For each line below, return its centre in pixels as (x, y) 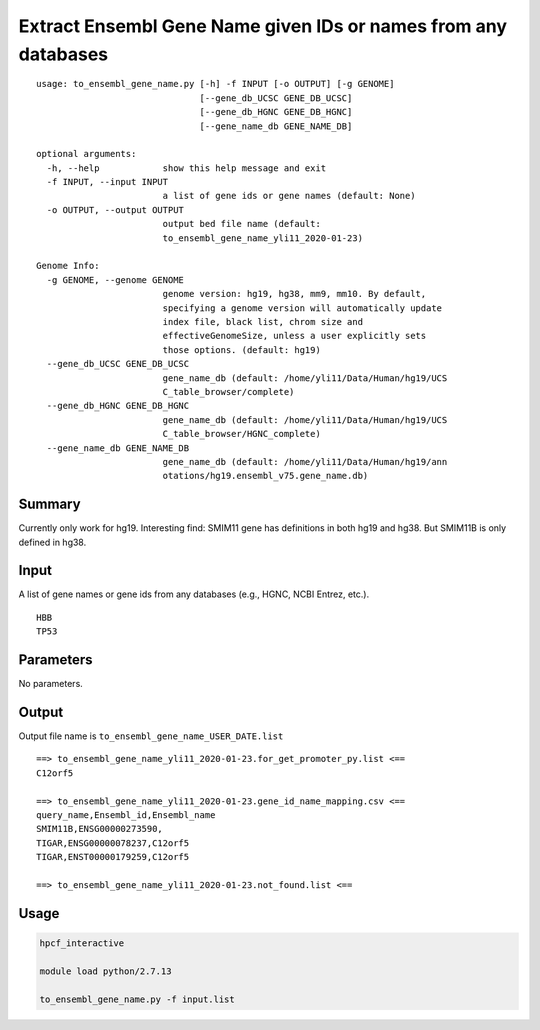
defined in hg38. (52, 542)
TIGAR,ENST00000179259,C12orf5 (113, 857)
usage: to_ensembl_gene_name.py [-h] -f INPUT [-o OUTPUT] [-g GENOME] (215, 84)
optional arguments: (86, 154)
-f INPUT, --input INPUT (107, 182)
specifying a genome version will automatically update (302, 308)
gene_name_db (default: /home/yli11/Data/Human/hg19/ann (305, 461)
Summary (49, 504)
